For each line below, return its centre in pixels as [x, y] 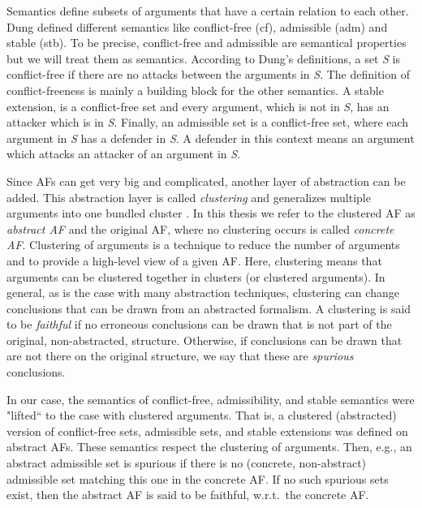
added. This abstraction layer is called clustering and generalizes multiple [189, 197]
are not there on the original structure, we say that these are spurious [180, 356]
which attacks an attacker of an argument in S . [124, 154]
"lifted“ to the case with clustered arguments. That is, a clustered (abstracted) [202, 415]
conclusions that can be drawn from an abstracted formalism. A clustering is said [209, 308]
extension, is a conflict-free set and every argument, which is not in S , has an [198, 106]
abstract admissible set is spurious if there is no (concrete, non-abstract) [187, 463]
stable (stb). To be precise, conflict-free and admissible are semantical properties [207, 43]
